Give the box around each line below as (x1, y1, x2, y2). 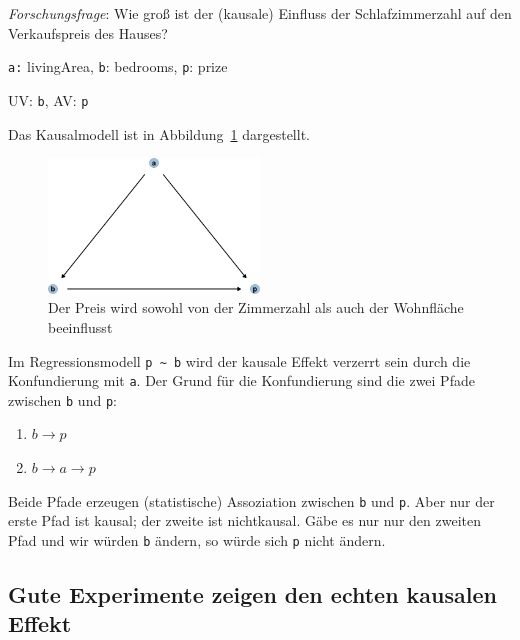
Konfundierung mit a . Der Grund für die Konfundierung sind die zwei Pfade (8, 370, 475, 391)
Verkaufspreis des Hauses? (8, 22, 168, 43)
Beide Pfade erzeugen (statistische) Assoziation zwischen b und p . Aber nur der (8, 490, 495, 511)
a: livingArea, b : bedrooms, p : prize (8, 56, 228, 77)
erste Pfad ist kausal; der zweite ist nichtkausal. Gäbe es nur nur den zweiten (8, 510, 481, 531)
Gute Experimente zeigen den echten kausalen (8, 578, 497, 609)
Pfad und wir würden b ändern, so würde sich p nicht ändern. (8, 529, 386, 550)
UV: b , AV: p (8, 89, 89, 110)
